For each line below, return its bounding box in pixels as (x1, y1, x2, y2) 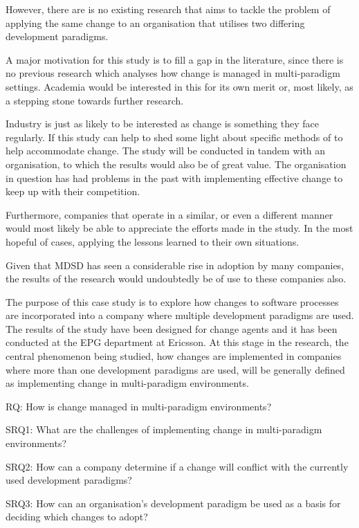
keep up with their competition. (6, 184, 140, 199)
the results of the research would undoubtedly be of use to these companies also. (6, 271, 347, 286)
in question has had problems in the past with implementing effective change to (6, 170, 343, 185)
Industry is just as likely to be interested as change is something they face (6, 116, 319, 131)
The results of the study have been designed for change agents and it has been (6, 321, 338, 336)
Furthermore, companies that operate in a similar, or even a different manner (6, 207, 333, 221)
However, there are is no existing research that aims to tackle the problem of (6, 2, 331, 16)
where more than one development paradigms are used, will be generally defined (6, 362, 345, 376)
